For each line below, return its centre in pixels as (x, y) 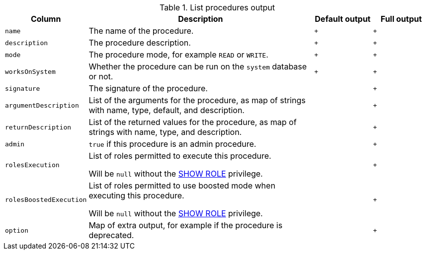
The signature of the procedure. (148, 88)
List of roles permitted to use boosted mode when (182, 186)
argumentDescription (42, 105)
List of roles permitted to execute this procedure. (180, 156)
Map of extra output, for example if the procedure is (186, 225)
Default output (343, 19)
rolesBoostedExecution (46, 199)
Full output (401, 19)
